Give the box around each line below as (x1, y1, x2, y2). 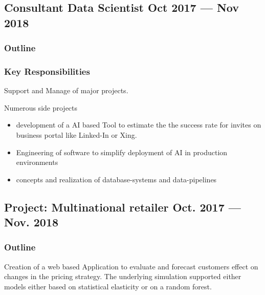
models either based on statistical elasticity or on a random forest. (4, 281, 212, 291)
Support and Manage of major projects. (4, 85, 128, 96)
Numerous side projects (4, 102, 78, 113)
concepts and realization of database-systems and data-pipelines (16, 174, 217, 184)
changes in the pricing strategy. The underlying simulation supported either (4, 271, 241, 282)
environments (16, 157, 58, 167)
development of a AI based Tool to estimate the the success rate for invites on (16, 119, 261, 130)
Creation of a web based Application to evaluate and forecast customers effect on (4, 261, 258, 271)
